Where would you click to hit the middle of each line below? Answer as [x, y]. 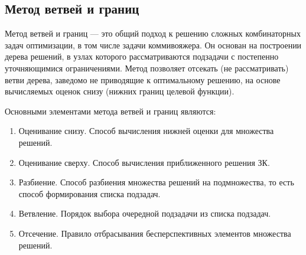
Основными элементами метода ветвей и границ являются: [110, 111]
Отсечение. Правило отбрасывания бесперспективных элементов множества [155, 233]
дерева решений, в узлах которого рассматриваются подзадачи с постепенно [142, 56]
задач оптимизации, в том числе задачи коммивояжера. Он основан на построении [153, 45]
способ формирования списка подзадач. [89, 193]
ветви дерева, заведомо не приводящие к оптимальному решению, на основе [143, 79]
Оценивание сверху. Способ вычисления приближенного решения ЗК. [144, 162]
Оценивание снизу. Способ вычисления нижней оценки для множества [146, 131]
